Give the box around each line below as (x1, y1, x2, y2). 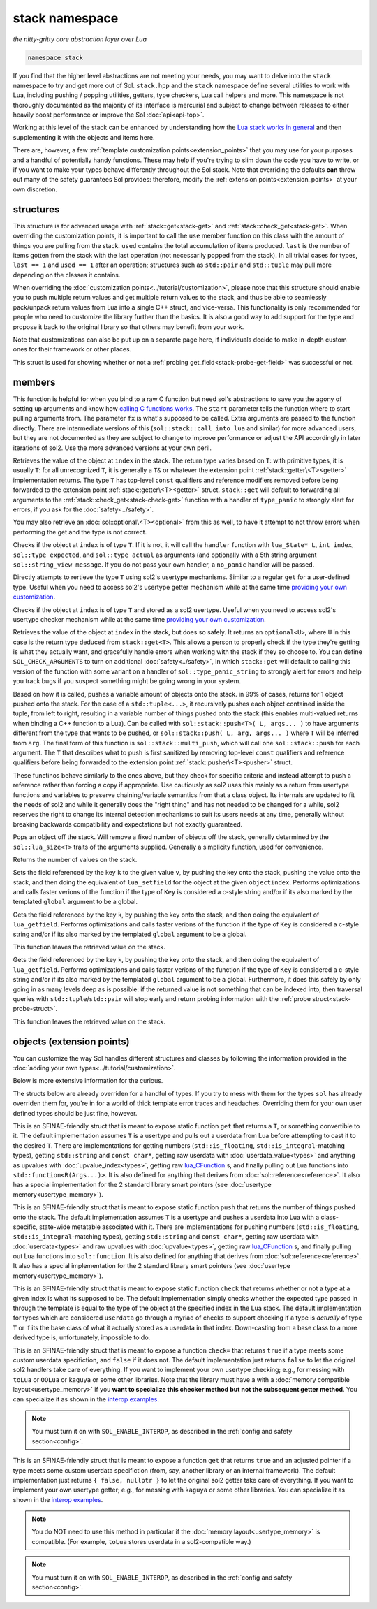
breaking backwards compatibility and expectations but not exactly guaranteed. (13, 820, 243, 828)
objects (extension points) (13, 1035, 130, 1047)
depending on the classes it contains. (13, 270, 121, 279)
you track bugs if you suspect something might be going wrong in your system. (13, 677, 241, 685)
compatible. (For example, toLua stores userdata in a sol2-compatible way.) (31, 1537, 251, 1545)
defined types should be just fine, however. (13, 1109, 138, 1117)
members (13, 376, 56, 388)
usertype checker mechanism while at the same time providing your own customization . (13, 615, 267, 623)
